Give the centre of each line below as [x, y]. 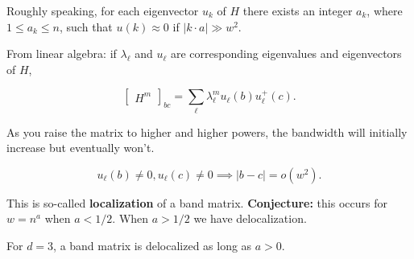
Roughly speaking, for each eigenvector [103, 10]
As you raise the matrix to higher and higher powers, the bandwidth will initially [207, 132]
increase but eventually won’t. [81, 148]
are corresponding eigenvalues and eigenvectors [286, 53]
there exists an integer [298, 10]
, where [385, 10]
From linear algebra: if [62, 53]
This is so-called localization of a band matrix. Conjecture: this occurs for [197, 202]
